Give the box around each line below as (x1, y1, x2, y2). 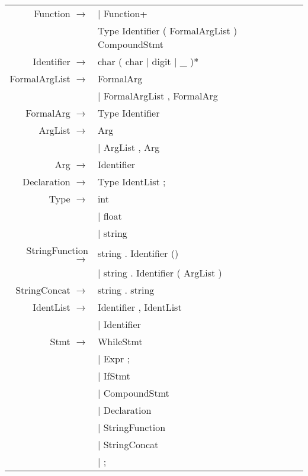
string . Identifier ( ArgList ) (103, 266, 222, 279)
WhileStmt (97, 335, 143, 348)
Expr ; (103, 352, 130, 365)
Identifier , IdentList (97, 300, 182, 314)
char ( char (97, 54, 143, 68)
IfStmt (103, 369, 130, 382)
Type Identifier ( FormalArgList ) (97, 24, 238, 37)
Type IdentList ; (97, 175, 166, 188)
